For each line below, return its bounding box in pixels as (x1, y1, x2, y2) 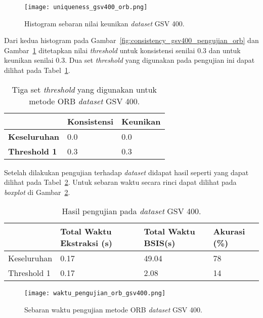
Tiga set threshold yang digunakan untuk (12, 83, 157, 95)
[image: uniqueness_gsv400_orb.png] (24, 4, 148, 11)
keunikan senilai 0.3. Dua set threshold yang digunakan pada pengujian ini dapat (4, 55, 255, 65)
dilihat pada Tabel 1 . (4, 65, 70, 75)
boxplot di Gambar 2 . (4, 186, 70, 197)
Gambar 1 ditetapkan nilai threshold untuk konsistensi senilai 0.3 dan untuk (4, 45, 241, 55)
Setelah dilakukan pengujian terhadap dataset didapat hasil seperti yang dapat (4, 167, 249, 177)
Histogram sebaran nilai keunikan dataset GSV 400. (24, 18, 185, 28)
